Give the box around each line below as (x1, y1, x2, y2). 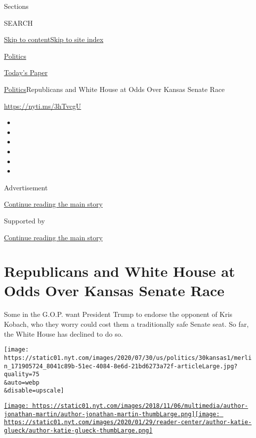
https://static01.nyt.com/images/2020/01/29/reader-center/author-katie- (4, 419, 252, 426)
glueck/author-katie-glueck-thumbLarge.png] (4, 427, 153, 435)
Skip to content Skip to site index (4, 34, 104, 44)
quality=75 (4, 371, 40, 378)
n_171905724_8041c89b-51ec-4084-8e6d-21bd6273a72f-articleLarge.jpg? (4, 362, 238, 370)
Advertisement (4, 182, 48, 192)
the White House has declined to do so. (4, 328, 123, 339)
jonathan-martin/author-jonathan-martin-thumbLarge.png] (4, 410, 195, 418)
